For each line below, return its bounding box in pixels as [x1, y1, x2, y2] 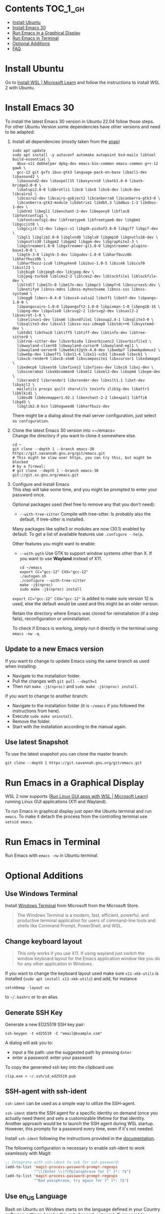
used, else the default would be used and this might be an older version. [12, 600, 159, 607]
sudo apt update [12, 148, 46, 153]
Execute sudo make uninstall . [12, 713, 73, 719]
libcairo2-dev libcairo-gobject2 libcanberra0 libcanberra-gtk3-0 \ [17, 196, 161, 201]
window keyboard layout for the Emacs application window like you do [17, 955, 160, 961]
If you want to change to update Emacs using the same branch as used [5, 658, 149, 664]
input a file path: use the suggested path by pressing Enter [12, 1049, 132, 1055]
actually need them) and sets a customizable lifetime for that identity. [5, 1115, 145, 1121]
